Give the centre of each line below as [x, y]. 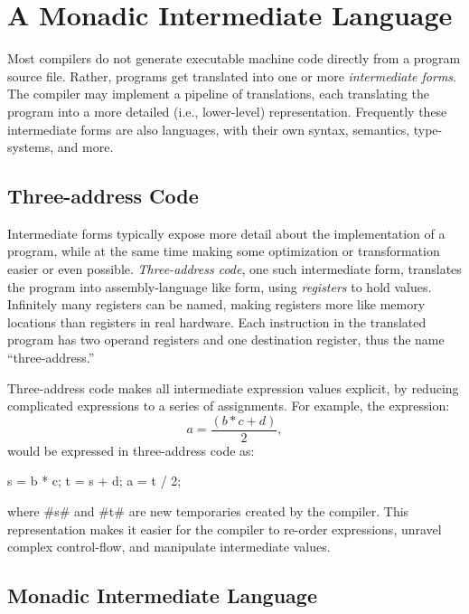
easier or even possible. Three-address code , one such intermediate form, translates [234, 269]
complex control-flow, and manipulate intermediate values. [169, 547]
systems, [31, 147]
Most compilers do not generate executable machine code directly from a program [234, 58]
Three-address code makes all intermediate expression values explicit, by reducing [233, 387]
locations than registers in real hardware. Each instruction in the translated [217, 321]
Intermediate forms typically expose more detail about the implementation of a [226, 233]
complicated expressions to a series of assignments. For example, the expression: [229, 406]
